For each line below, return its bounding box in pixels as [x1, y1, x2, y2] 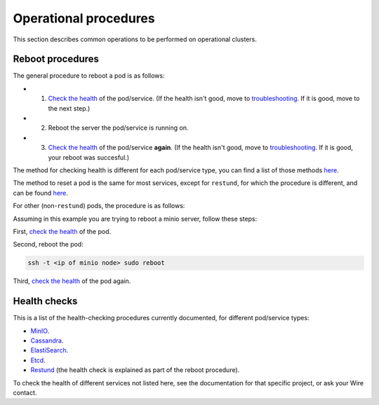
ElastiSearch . [30, 346, 69, 355]
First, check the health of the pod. [13, 227, 112, 235]
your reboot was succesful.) [48, 153, 130, 161]
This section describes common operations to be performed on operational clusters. [13, 35, 258, 43]
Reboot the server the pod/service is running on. [48, 123, 189, 132]
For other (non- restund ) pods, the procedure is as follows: [13, 202, 185, 210]
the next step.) [48, 104, 91, 112]
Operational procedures [13, 11, 155, 26]
